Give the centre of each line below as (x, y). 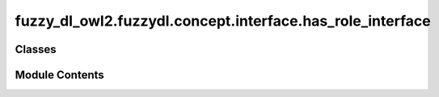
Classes (36, 49)
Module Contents (59, 75)
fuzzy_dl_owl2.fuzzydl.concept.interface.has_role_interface (223, 21)
